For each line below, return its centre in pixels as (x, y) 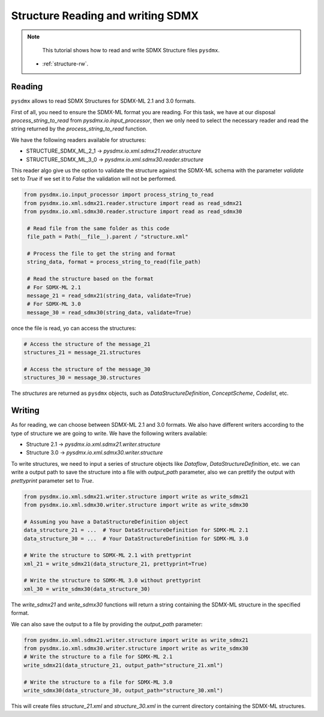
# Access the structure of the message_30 (87, 369)
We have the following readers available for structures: (79, 140)
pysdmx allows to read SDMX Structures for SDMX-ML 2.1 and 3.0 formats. (103, 101)
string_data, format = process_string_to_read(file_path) (114, 262)
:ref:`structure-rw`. (65, 64)
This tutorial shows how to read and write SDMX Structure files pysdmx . (131, 50)
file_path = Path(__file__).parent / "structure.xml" (108, 237)
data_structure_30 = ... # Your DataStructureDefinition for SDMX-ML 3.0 (136, 539)
